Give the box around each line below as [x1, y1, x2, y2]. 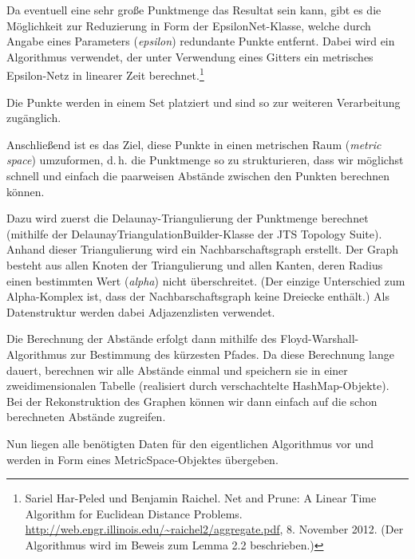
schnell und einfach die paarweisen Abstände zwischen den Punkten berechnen [6, 167, 390, 183]
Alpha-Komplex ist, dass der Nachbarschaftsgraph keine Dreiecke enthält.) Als [6, 288, 389, 305]
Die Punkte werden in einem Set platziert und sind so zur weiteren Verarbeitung [6, 93, 401, 110]
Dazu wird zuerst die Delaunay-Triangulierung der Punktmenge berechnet [6, 210, 369, 226]
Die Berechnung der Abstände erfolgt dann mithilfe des [6, 330, 277, 347]
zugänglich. [6, 109, 61, 126]
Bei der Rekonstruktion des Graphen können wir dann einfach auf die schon [6, 392, 377, 409]
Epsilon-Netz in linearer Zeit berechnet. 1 [6, 65, 204, 84]
